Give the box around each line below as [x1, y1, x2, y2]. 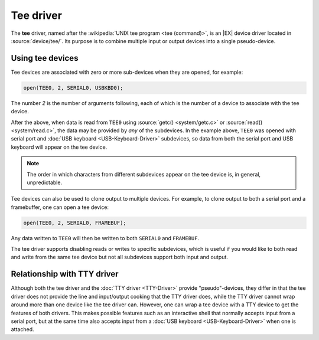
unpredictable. [27, 179, 62, 186]
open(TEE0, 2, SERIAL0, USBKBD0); [23, 84, 123, 91]
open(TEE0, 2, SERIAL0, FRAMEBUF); [23, 219, 126, 226]
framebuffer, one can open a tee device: [11, 204, 109, 211]
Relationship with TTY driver [11, 269, 119, 279]
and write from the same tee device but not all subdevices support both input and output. [11, 254, 229, 261]
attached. [11, 326, 34, 333]
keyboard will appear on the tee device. [11, 143, 108, 151]
